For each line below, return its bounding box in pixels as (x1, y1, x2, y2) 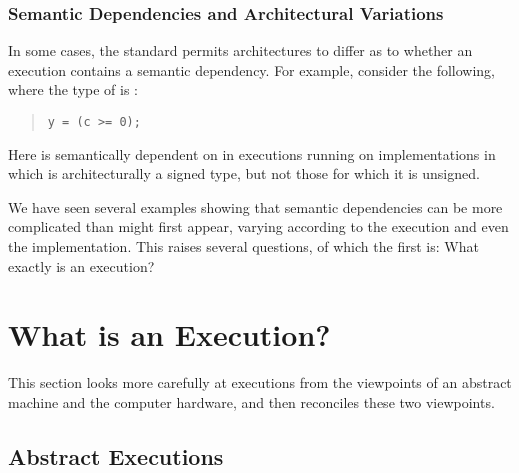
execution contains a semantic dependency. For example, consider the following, (8, 59, 496, 80)
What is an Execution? (8, 314, 331, 355)
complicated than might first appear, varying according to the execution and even (8, 216, 509, 237)
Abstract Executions (8, 440, 224, 471)
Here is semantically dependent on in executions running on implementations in (8, 143, 496, 164)
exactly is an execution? (8, 255, 155, 276)
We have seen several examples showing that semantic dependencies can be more (8, 196, 503, 217)
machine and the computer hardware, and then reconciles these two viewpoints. (8, 391, 495, 412)
